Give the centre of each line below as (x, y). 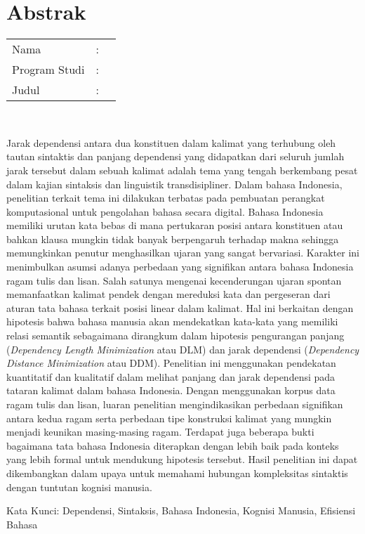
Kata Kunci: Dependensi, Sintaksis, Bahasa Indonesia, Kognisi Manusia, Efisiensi (181, 510)
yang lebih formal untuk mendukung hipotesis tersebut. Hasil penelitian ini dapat (182, 459)
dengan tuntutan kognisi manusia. (79, 487)
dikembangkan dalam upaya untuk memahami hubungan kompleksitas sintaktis (177, 473)
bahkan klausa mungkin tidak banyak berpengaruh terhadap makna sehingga (173, 239)
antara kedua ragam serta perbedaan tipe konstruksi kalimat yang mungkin (169, 418)
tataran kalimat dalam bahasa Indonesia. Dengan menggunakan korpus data (171, 390)
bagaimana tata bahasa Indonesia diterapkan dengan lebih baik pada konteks (173, 445)
